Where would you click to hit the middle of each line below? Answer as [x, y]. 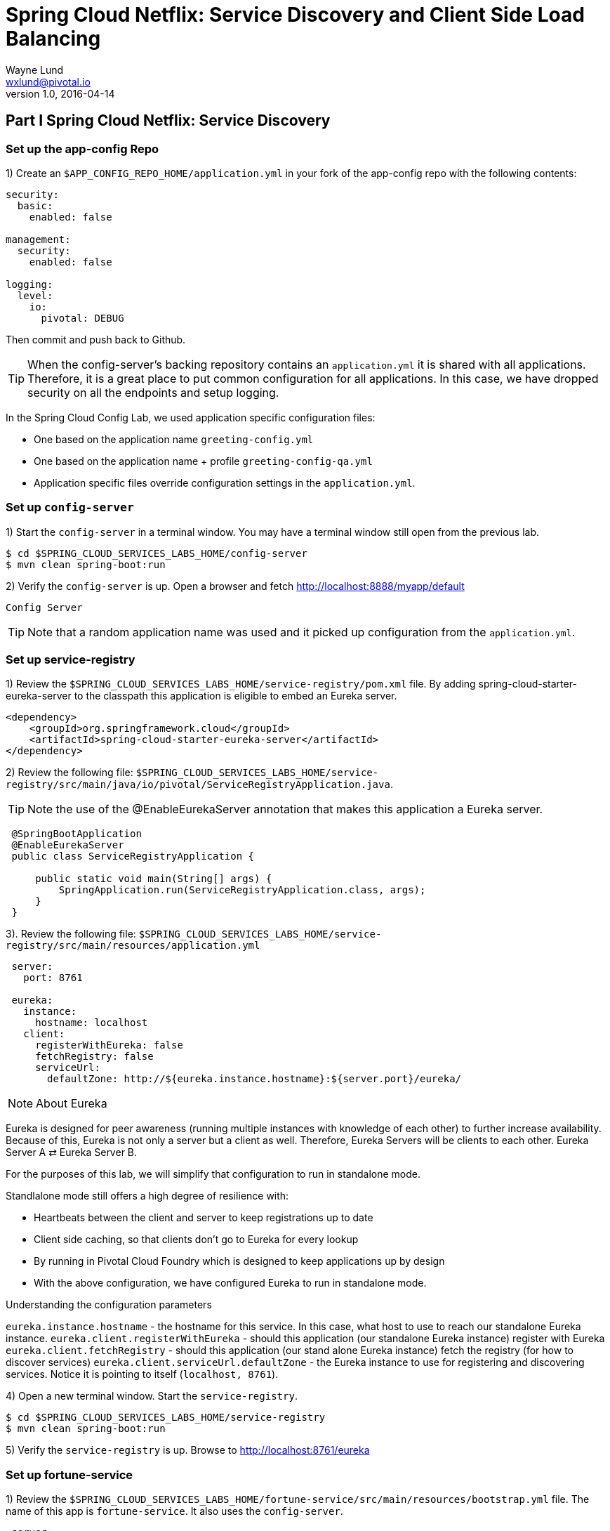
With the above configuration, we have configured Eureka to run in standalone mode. [230, 1283]
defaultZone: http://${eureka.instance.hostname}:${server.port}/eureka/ [254, 1079]
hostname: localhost [92, 1023]
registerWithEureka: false [109, 1045]
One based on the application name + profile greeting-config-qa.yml [203, 461]
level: [35, 295]
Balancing [53, 39]
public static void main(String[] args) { [154, 879]
